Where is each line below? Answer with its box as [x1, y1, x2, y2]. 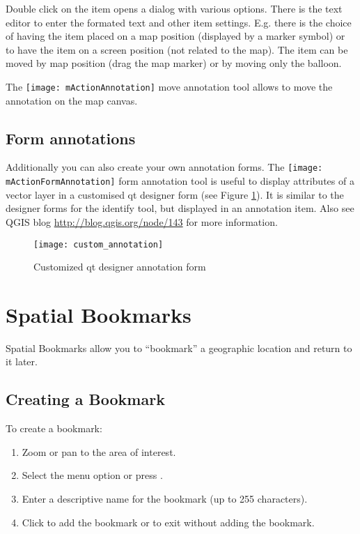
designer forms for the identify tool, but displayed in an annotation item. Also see [6, 201, 354, 215]
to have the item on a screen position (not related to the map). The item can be [6, 42, 348, 56]
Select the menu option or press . [22, 468, 163, 482]
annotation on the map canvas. [6, 93, 138, 107]
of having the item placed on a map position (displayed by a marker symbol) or [6, 29, 345, 43]
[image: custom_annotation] [33, 239, 164, 250]
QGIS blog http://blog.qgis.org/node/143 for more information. [6, 214, 278, 229]
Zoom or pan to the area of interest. [22, 444, 176, 459]
